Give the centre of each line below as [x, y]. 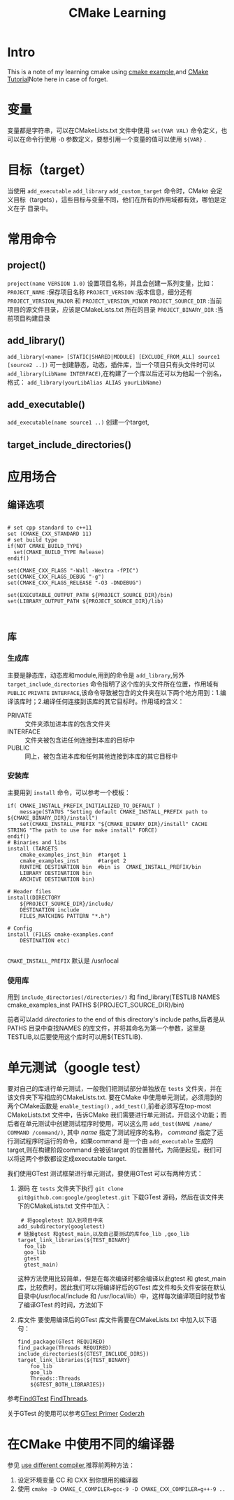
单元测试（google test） [78, 1068]
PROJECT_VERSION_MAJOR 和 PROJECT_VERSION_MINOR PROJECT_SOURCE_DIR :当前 [115, 301]
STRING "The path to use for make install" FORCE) [82, 830]
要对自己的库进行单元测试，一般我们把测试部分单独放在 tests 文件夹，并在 [115, 1089]
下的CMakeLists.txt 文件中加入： [64, 1206]
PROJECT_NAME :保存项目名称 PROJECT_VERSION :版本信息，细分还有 [100, 291]
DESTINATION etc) [45, 940]
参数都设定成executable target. [82, 1159]
